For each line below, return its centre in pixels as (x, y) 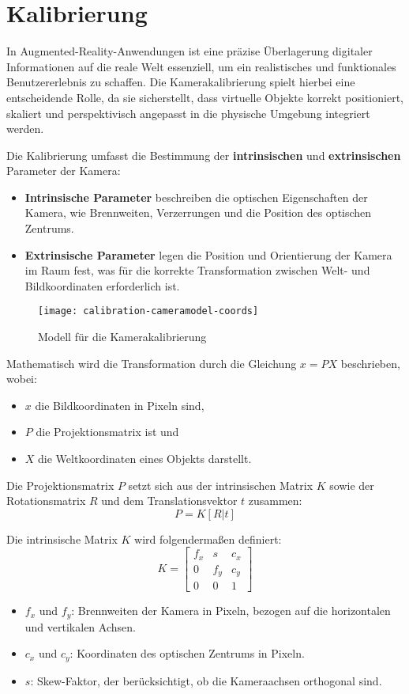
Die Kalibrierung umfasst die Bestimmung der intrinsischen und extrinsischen (204, 155)
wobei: (22, 379)
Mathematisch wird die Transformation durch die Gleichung (152, 363)
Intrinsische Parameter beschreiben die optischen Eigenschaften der (196, 197)
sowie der (352, 485)
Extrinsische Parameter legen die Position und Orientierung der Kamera (208, 254)
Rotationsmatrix (46, 501)
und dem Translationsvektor (169, 501)
